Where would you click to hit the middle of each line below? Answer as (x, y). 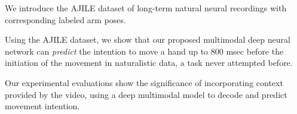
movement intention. (42, 106)
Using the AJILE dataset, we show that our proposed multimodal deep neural (148, 39)
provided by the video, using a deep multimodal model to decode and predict (146, 94)
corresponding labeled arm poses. (65, 19)
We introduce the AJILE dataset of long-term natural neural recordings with (146, 8)
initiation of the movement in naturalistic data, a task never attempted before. (149, 63)
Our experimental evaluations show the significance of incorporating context (144, 82)
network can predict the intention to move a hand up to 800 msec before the (144, 51)
